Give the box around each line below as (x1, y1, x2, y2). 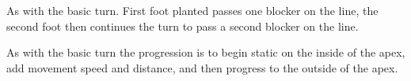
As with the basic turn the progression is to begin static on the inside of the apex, (6, 44, 405, 61)
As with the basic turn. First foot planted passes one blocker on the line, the (6, 2, 379, 18)
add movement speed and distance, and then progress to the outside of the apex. (6, 59, 398, 75)
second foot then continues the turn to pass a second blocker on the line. (6, 17, 359, 34)
